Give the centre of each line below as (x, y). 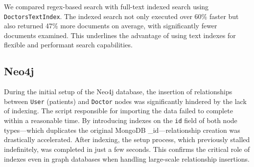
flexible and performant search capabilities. (68, 45)
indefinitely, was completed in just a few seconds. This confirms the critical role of (127, 149)
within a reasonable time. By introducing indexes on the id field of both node (121, 120)
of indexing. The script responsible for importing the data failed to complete (118, 111)
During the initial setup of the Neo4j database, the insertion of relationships (118, 92)
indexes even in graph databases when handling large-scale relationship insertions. (127, 158)
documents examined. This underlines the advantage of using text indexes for (120, 35)
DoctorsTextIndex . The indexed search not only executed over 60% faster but (121, 16)
